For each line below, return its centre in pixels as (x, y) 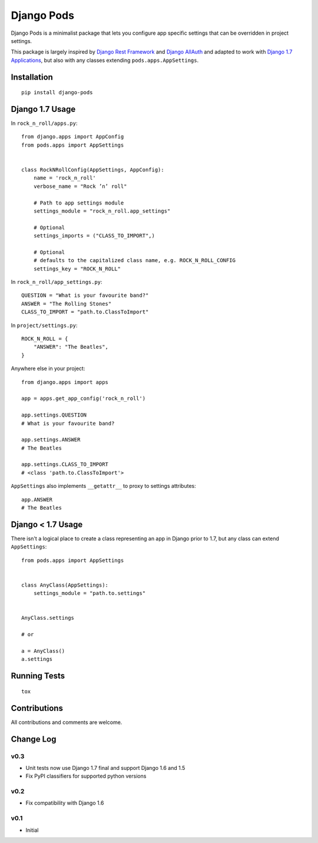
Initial (32, 830)
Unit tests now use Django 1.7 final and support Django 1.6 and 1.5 (105, 768)
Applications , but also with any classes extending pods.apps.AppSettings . (105, 60)
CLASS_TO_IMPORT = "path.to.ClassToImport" (85, 312)
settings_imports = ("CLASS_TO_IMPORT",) (94, 236)
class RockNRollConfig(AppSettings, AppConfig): (93, 170)
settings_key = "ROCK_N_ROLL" (77, 269)
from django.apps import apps (65, 382)
